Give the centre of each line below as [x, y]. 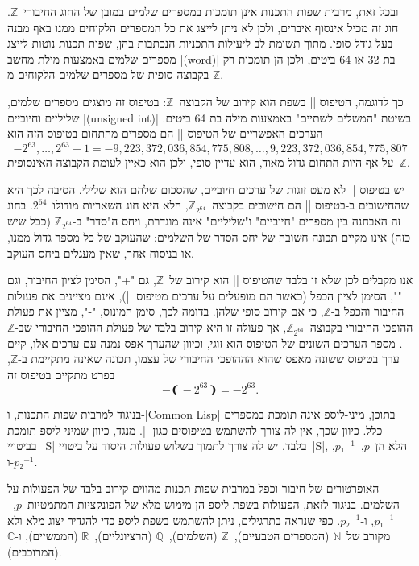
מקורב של [369, 536]
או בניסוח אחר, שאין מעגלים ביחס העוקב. [101, 252]
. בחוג [20, 205]
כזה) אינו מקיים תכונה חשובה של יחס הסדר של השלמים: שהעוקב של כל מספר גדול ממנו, [209, 236]
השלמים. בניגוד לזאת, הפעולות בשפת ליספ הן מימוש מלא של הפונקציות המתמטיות [213, 504]
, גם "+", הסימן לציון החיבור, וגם [82, 280]
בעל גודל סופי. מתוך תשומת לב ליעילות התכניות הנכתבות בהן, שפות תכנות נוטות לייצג [200, 43]
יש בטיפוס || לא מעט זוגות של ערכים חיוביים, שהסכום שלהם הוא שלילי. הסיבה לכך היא [206, 189]
